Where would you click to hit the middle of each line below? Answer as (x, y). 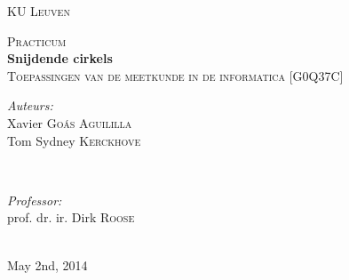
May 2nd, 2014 (48, 264)
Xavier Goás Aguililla (70, 122)
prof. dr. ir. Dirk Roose (71, 217)
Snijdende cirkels (60, 58)
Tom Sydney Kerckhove (74, 140)
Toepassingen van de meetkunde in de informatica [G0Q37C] (175, 75)
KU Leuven (39, 11)
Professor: (35, 200)
